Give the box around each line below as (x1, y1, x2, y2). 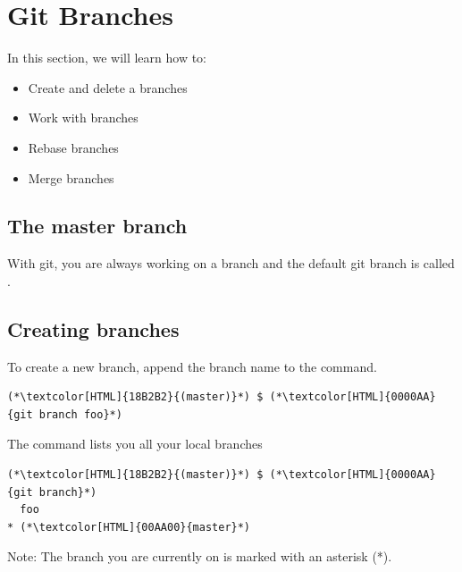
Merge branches (28, 168, 114, 187)
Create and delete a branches (28, 78, 188, 97)
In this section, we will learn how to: (7, 48, 207, 67)
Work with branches (28, 108, 139, 127)
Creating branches (7, 315, 180, 342)
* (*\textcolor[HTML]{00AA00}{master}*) (7, 520, 251, 534)
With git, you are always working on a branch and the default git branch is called (7, 254, 455, 273)
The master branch (7, 212, 188, 240)
